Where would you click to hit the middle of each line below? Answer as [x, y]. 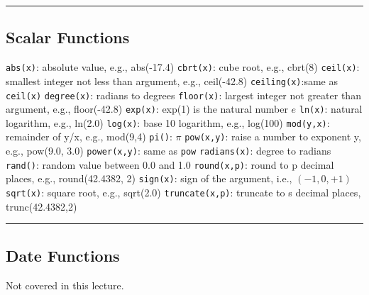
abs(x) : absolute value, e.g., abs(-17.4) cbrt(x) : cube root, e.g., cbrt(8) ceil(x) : [183, 67]
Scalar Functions [68, 37]
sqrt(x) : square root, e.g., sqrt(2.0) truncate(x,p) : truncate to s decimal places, [183, 193]
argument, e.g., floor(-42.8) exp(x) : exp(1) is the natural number [147, 109]
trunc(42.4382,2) [42, 206]
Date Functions [63, 255]
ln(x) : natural [331, 109]
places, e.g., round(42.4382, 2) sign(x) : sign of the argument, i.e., [149, 178]
